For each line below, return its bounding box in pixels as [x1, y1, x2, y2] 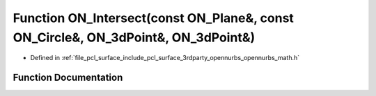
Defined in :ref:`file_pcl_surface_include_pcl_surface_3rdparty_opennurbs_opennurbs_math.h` [30, 54, 300, 62]
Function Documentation [13, 72, 123, 84]
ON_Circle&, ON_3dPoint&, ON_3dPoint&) [13, 30, 256, 45]
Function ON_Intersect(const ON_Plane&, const [13, 10, 294, 26]
